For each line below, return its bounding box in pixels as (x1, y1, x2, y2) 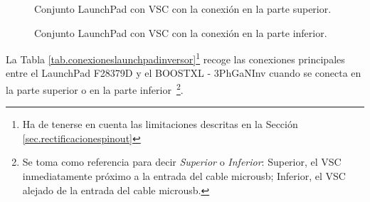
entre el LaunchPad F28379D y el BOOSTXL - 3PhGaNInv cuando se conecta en (6, 65, 361, 80)
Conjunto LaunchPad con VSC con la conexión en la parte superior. (34, 1, 332, 16)
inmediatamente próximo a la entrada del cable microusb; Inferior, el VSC (22, 169, 346, 184)
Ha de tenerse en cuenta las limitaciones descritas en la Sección (22, 117, 298, 132)
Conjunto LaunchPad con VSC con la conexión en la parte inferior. (34, 25, 327, 40)
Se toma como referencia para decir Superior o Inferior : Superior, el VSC (22, 154, 342, 169)
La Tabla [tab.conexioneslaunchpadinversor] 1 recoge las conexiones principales (6, 50, 345, 66)
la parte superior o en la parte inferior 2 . (6, 80, 184, 97)
